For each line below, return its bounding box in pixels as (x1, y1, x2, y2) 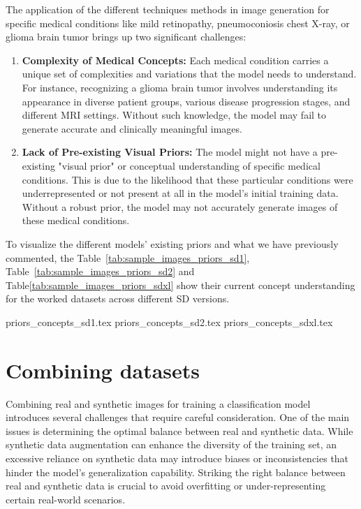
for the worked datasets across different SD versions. (6, 291, 230, 306)
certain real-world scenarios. (6, 492, 126, 506)
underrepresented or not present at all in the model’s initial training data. (22, 186, 339, 200)
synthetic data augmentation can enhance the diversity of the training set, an (6, 437, 337, 452)
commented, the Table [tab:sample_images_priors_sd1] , (6, 250, 250, 265)
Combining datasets (6, 355, 200, 384)
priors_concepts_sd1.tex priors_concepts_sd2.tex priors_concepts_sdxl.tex (6, 314, 333, 329)
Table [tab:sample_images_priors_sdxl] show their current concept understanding (6, 277, 355, 292)
